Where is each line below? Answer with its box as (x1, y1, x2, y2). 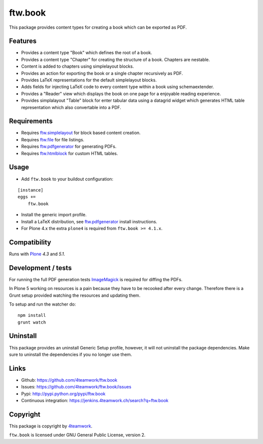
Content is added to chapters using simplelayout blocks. (21, 63, 134, 69)
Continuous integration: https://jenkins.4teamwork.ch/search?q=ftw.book (21, 398, 169, 404)
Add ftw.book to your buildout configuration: (21, 176, 113, 182)
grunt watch (18, 319, 46, 325)
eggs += (18, 194, 36, 200)
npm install (18, 312, 46, 318)
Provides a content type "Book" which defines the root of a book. (21, 50, 152, 56)
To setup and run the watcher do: (9, 301, 76, 307)
